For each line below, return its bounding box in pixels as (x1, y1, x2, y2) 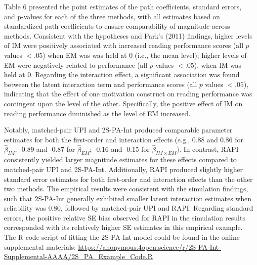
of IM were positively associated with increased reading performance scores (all (4, 40, 244, 50)
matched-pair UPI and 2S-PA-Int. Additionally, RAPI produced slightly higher (4, 164, 243, 174)
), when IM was (194, 59, 242, 70)
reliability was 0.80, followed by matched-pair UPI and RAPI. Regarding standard (4, 203, 253, 213)
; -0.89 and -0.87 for (15, 144, 75, 154)
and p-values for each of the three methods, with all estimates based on (4, 11, 220, 21)
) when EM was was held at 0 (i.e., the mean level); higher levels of (43, 49, 247, 60)
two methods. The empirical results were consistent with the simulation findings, (4, 183, 248, 194)
